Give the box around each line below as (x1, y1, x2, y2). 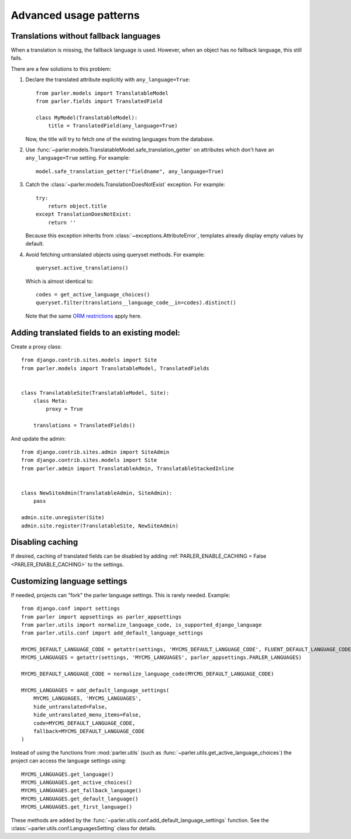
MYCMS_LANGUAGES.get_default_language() (21, 795, 139, 802)
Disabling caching (11, 537, 78, 547)
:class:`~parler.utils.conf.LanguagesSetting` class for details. (11, 824, 157, 831)
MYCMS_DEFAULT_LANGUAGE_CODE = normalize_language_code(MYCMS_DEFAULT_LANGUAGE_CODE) (21, 671, 274, 678)
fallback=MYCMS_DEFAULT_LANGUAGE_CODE (33, 728, 145, 734)
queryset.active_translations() (36, 265, 129, 271)
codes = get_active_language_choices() (36, 291, 150, 298)
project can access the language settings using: (11, 757, 127, 764)
